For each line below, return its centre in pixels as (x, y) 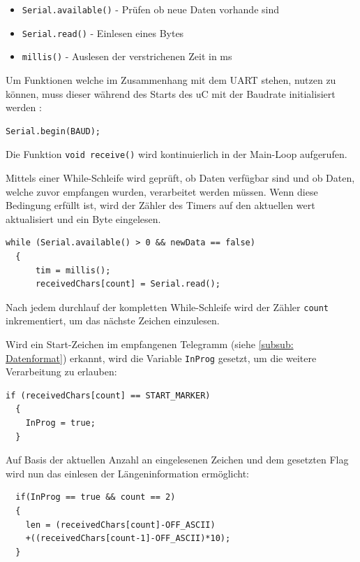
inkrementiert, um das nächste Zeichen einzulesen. (113, 320)
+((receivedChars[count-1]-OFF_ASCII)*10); (128, 539)
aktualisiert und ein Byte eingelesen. (83, 218)
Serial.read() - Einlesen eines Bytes (103, 33)
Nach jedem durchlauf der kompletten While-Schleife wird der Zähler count (167, 307)
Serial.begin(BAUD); (53, 131)
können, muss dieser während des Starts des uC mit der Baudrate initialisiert (171, 93)
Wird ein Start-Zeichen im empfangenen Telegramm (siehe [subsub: (150, 344)
